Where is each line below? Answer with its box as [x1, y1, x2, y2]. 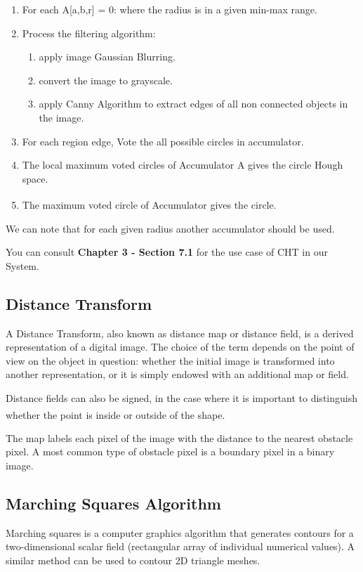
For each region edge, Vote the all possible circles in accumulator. [22, 134, 304, 148]
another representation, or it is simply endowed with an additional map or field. [6, 367, 349, 382]
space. [22, 171, 48, 186]
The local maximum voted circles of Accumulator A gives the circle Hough [22, 157, 343, 172]
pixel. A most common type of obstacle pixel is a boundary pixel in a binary [6, 444, 335, 459]
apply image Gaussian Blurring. [39, 49, 176, 64]
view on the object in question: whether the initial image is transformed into [6, 353, 335, 368]
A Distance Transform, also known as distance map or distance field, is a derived [6, 325, 354, 340]
